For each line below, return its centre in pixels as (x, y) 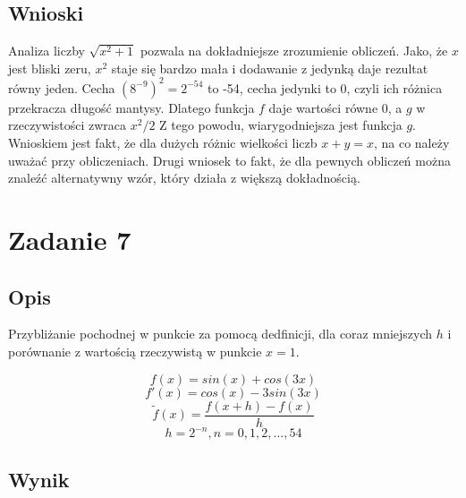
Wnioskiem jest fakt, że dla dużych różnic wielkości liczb (163, 143)
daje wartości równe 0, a (335, 107)
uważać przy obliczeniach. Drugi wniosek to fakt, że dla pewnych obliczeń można (229, 160)
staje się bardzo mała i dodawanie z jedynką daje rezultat (270, 68)
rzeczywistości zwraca (68, 125)
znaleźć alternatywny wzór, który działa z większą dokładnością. (184, 178)
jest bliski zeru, (50, 68)
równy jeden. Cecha (62, 87)
